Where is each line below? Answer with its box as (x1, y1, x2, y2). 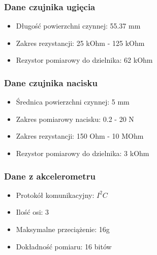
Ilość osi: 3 (16, 207, 49, 217)
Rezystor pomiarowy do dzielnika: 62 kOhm (16, 55, 153, 65)
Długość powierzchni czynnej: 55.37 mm (16, 20, 141, 31)
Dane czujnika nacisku (4, 76, 98, 89)
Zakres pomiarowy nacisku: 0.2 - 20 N (16, 113, 134, 124)
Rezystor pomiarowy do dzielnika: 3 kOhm (16, 148, 149, 158)
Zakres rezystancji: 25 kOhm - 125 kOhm (16, 37, 145, 48)
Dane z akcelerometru (4, 169, 96, 182)
